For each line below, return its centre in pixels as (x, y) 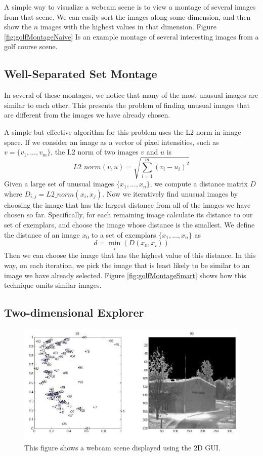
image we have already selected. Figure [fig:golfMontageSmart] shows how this (125, 275)
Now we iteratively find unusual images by (172, 193)
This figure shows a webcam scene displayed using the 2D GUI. (122, 448)
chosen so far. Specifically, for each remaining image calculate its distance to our (128, 215)
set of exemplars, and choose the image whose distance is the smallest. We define (129, 225)
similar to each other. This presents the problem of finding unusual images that (127, 105)
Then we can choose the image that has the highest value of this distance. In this (130, 255)
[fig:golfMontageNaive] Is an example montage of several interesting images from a (131, 36)
